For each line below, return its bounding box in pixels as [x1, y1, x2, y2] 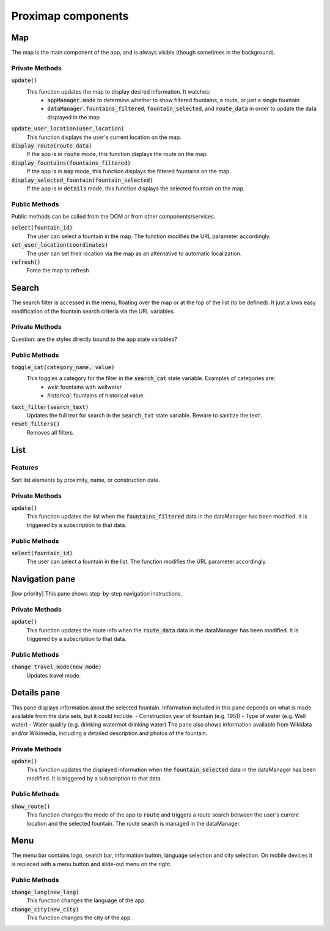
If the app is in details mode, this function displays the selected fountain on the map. [26, 184, 245, 192]
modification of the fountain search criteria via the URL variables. [11, 307, 175, 315]
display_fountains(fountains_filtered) [11, 159, 131, 166]
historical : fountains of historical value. [47, 392, 145, 399]
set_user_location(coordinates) [11, 242, 108, 249]
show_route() [11, 802, 51, 810]
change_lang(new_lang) [11, 889, 79, 896]
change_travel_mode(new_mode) [11, 664, 102, 670]
